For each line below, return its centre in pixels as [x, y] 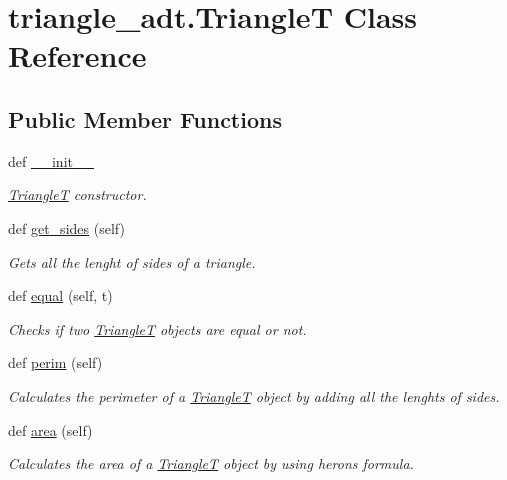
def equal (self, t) [60, 295]
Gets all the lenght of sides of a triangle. [132, 261]
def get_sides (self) [66, 227]
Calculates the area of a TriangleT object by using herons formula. [211, 463]
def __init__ [51, 160]
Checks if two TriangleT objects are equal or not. [157, 328]
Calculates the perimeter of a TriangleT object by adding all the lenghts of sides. [254, 395]
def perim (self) [55, 362]
